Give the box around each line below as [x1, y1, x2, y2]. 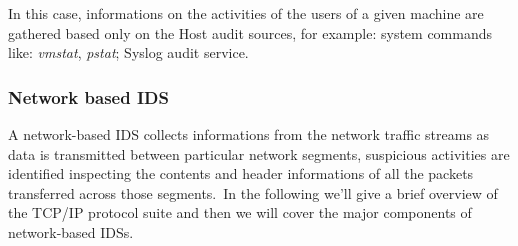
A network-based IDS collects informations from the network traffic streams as [8, 124, 490, 144]
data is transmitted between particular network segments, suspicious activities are [8, 143, 510, 164]
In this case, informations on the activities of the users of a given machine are [8, 3, 484, 23]
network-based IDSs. [8, 221, 134, 242]
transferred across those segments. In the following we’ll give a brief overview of [8, 182, 498, 203]
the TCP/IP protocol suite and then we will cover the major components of [8, 202, 472, 223]
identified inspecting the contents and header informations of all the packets [8, 163, 474, 184]
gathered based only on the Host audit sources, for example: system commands [8, 22, 493, 43]
